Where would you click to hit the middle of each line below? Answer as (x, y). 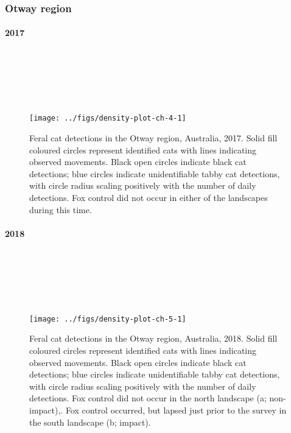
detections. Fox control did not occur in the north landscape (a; (148, 398)
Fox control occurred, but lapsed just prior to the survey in (176, 410)
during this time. (61, 209)
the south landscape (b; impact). (90, 422)
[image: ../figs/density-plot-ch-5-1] (108, 319)
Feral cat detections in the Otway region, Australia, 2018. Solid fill (153, 338)
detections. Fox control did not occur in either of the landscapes (149, 198)
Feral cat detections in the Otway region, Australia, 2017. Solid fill (153, 138)
